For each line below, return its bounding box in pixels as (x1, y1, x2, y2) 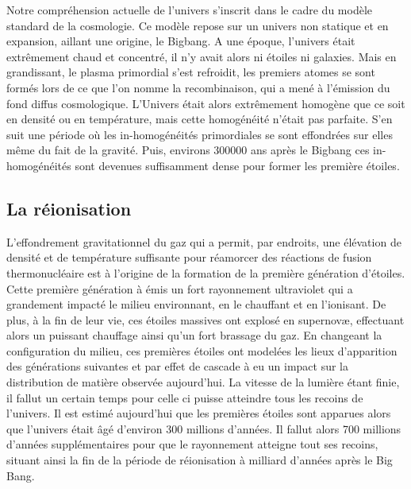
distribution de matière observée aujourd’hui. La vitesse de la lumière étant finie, (6, 374, 400, 390)
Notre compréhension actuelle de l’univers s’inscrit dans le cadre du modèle (6, 2, 373, 17)
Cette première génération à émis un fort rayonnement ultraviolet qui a (6, 280, 353, 297)
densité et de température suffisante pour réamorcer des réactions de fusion (6, 249, 372, 266)
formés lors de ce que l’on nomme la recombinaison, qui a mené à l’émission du (6, 79, 390, 95)
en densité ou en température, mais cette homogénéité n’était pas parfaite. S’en (6, 111, 393, 127)
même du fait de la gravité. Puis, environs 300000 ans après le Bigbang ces (6, 142, 370, 158)
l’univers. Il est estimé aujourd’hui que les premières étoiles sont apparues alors (6, 405, 391, 421)
